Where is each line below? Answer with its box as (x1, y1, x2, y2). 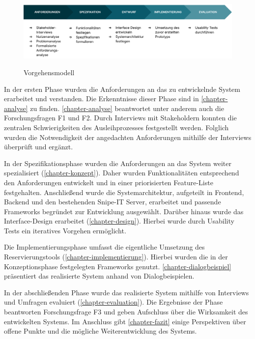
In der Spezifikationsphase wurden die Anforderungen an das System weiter (4, 158, 231, 168)
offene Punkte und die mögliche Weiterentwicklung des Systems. (4, 326, 197, 336)
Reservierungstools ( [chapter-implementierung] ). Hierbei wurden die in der (4, 252, 228, 262)
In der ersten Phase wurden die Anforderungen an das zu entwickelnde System (4, 84, 240, 94)
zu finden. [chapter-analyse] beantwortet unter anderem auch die (30, 103, 224, 113)
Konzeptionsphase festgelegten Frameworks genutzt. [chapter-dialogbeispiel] (4, 261, 231, 271)
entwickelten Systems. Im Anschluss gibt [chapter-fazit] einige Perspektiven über (4, 316, 246, 326)
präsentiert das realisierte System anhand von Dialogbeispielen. (4, 271, 195, 281)
